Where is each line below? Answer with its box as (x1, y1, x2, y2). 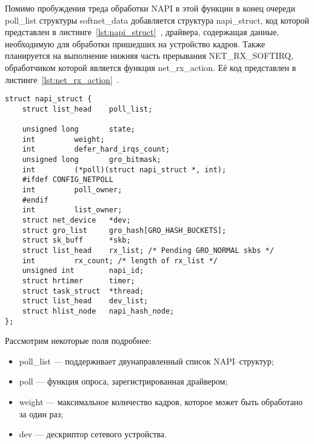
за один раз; (19, 407, 64, 420)
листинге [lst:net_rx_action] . (5, 73, 119, 86)
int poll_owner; (22, 186, 122, 195)
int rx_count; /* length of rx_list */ (22, 256, 218, 265)
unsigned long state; (22, 125, 135, 134)
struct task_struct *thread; (22, 286, 144, 295)
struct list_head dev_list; (22, 297, 149, 306)
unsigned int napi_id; (22, 266, 144, 275)
